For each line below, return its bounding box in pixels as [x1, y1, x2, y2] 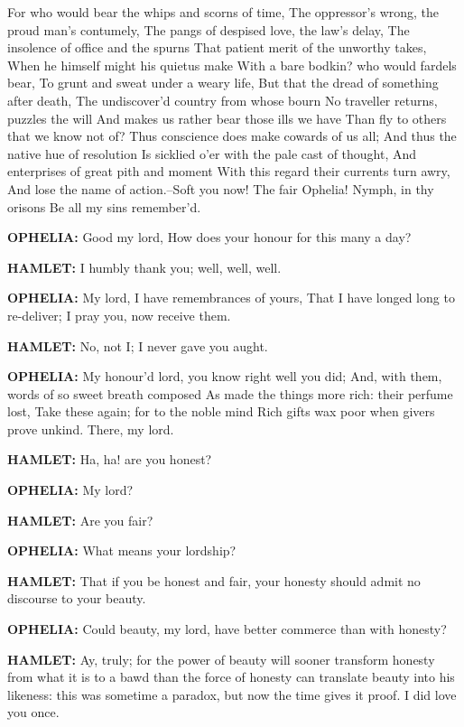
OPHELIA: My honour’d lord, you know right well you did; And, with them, [7, 367, 442, 386]
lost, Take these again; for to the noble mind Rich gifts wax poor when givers [7, 402, 435, 421]
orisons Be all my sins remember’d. [7, 197, 201, 216]
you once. [7, 703, 60, 722]
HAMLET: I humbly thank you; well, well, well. [7, 257, 282, 276]
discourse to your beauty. [7, 589, 146, 608]
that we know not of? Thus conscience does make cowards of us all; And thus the [7, 126, 457, 145]
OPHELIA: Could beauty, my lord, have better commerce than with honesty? [7, 620, 447, 638]
